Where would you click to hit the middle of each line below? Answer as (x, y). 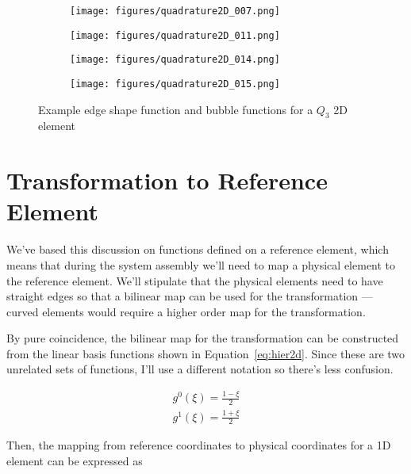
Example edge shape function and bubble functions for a (176, 109)
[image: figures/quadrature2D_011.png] (175, 35)
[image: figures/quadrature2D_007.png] (175, 11)
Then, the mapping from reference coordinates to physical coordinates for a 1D (199, 445)
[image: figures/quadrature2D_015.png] (175, 84)
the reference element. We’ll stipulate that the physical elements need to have (195, 280)
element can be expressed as (75, 461)
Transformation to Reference (167, 180)
